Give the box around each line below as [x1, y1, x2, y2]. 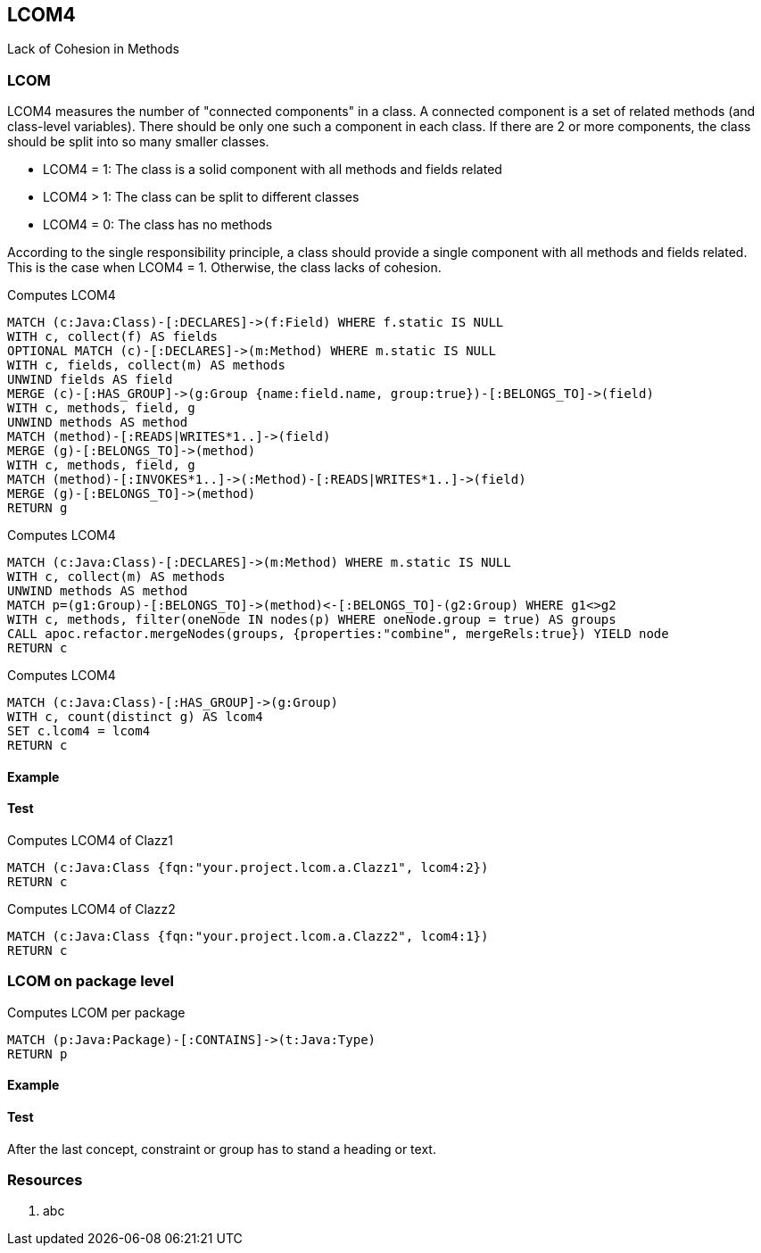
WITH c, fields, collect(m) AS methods [7, 358, 285, 373]
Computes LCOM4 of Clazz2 [7, 901, 176, 917]
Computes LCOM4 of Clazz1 [7, 833, 173, 848]
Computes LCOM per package [7, 1004, 186, 1020]
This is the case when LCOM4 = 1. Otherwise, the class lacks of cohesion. [7, 260, 442, 276]
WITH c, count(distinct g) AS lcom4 [7, 709, 263, 725]
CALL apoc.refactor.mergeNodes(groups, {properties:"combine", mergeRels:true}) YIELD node [7, 626, 669, 642]
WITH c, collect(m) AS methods [7, 569, 226, 585]
